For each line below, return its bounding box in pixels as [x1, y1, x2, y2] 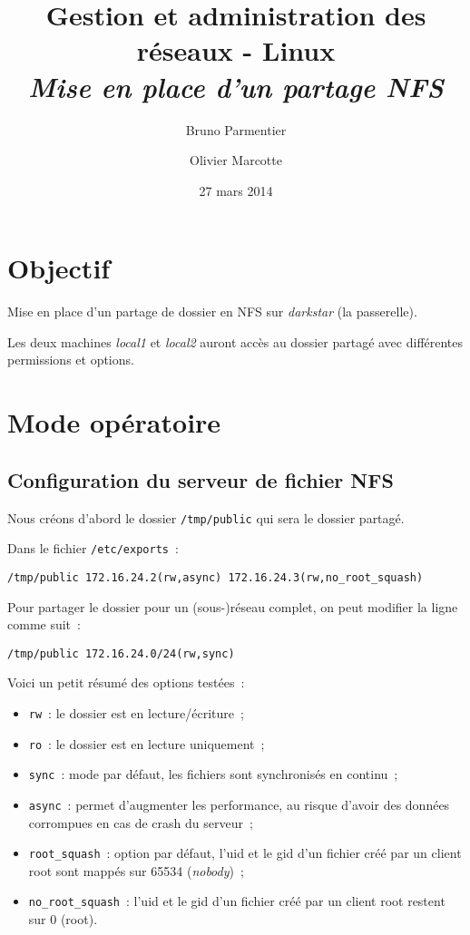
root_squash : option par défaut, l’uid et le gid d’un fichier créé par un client [28, 843, 462, 862]
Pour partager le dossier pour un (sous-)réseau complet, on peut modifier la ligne [7, 597, 458, 616]
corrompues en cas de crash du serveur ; [28, 813, 253, 832]
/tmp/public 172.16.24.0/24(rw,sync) [7, 647, 235, 660]
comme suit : [7, 615, 81, 634]
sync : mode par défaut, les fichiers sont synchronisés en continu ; [28, 765, 398, 784]
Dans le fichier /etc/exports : [7, 539, 179, 558]
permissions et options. [7, 350, 134, 369]
